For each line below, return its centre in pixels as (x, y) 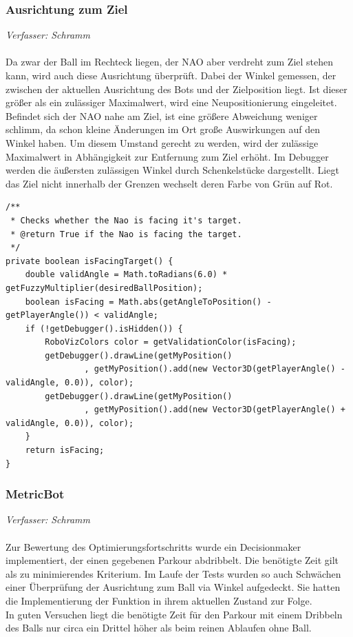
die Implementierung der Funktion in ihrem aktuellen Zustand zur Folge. (159, 600)
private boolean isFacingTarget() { (89, 261)
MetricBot (35, 494)
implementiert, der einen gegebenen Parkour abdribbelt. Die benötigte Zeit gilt (172, 560)
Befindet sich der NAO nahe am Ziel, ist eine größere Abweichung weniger (162, 115)
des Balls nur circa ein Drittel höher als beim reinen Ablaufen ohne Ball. (159, 628)
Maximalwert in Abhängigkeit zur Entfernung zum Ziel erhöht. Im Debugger (167, 156)
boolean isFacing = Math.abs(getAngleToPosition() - (148, 302)
